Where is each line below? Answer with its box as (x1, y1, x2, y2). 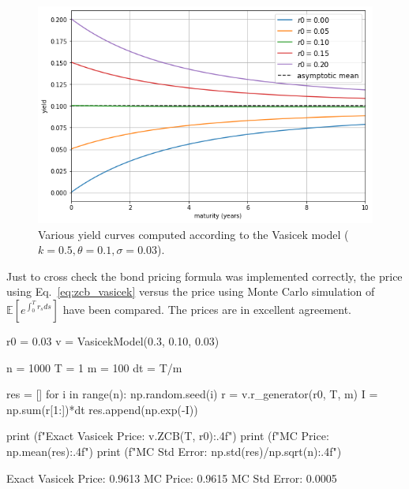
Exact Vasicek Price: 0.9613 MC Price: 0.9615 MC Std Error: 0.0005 (6, 469, 337, 486)
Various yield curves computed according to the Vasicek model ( (38, 226, 349, 242)
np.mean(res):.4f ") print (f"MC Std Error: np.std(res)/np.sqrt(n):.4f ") (6, 442, 342, 459)
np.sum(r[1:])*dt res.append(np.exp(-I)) (6, 401, 198, 417)
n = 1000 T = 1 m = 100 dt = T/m (6, 359, 182, 375)
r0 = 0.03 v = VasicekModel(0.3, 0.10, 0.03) (6, 332, 220, 349)
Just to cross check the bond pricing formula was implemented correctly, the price (6, 267, 403, 284)
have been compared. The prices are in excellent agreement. (62, 300, 351, 317)
